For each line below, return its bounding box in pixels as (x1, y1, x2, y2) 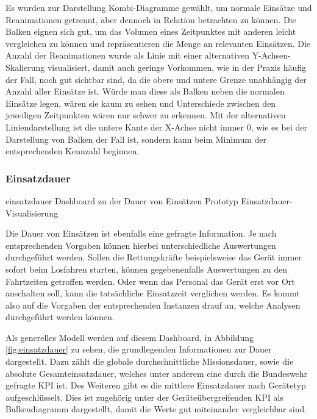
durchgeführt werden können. (5, 310, 115, 323)
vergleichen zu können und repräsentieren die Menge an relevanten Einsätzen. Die (5, 37, 311, 49)
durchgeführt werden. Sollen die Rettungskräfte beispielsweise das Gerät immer (5, 251, 302, 263)
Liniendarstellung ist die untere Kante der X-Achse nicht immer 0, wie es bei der (5, 120, 307, 133)
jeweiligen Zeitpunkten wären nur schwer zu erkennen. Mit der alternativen (5, 109, 286, 121)
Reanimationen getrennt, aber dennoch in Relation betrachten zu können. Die (5, 13, 296, 26)
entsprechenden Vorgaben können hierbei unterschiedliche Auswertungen (5, 238, 276, 251)
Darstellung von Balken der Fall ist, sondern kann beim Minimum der (5, 132, 267, 145)
